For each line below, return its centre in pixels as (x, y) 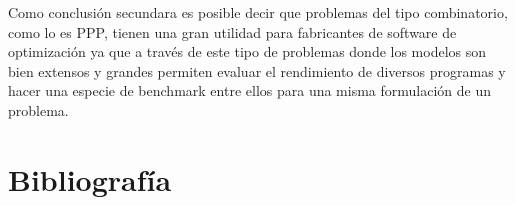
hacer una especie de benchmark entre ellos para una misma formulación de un (250, 90)
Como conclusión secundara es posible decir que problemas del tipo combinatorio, (258, 12)
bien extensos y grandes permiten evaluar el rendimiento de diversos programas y (257, 70)
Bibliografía (90, 178)
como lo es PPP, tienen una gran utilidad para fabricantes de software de (232, 31)
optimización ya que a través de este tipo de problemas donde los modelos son (247, 51)
